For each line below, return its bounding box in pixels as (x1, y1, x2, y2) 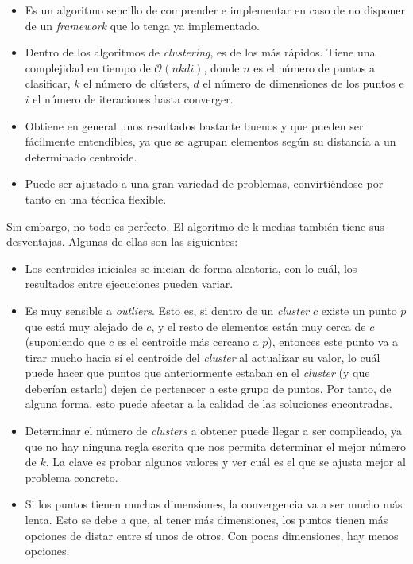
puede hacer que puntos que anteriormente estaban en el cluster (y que (25, 364, 370, 381)
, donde (203, 59, 240, 76)
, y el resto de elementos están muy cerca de (151, 317, 366, 334)
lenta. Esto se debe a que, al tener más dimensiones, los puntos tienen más (25, 511, 388, 528)
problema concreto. (25, 469, 118, 485)
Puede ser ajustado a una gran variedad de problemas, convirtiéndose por (25, 175, 384, 192)
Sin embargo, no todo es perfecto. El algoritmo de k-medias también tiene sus (6, 217, 384, 234)
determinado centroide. (25, 148, 137, 165)
